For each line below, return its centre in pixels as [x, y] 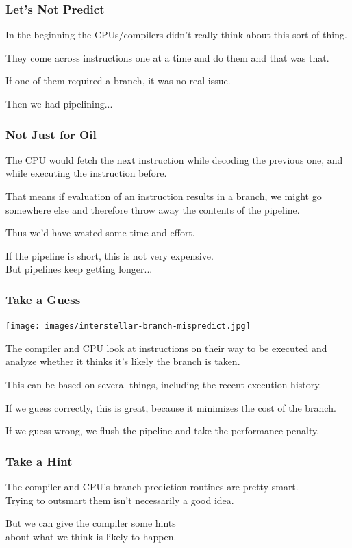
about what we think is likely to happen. [91, 536]
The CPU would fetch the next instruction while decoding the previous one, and [174, 159]
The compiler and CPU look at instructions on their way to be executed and [166, 348]
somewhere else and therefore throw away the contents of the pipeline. [153, 209]
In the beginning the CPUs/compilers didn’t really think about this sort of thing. [176, 35]
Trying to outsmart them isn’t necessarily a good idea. [120, 500]
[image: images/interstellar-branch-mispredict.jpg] [128, 326]
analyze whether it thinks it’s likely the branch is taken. [123, 361]
